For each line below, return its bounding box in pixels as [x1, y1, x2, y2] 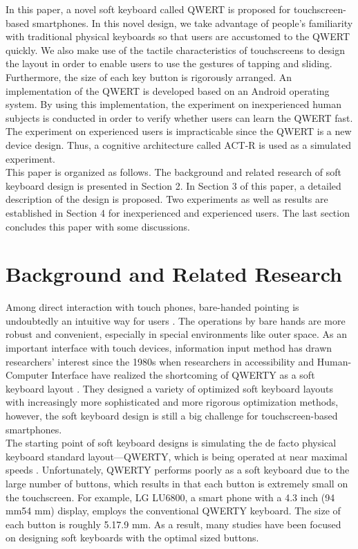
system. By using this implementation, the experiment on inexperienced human [6, 97, 341, 111]
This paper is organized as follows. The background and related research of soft [6, 165, 342, 179]
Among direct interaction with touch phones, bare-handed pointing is [6, 300, 299, 314]
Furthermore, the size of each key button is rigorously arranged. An [6, 69, 292, 84]
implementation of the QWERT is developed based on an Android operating [6, 83, 330, 98]
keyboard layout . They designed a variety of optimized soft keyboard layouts [6, 381, 334, 395]
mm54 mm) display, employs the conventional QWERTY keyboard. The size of [6, 503, 341, 518]
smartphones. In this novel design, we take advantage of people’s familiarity [32, 15, 353, 30]
